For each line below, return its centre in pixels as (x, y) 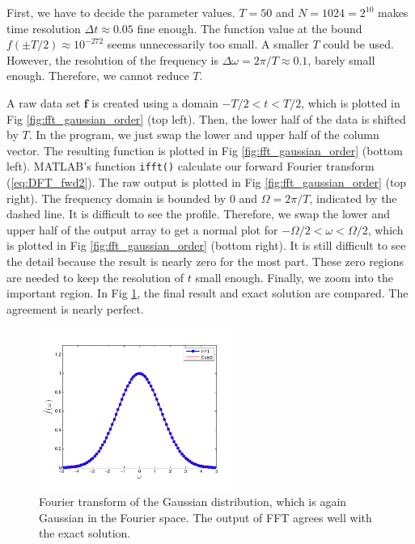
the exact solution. (85, 533)
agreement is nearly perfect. (75, 308)
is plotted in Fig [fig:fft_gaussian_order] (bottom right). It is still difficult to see (206, 245)
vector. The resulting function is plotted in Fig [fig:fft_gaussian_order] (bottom (205, 150)
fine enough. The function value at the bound (250, 28)
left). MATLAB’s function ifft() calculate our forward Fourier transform (191, 166)
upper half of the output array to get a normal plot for (142, 229)
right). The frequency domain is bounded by (116, 198)
